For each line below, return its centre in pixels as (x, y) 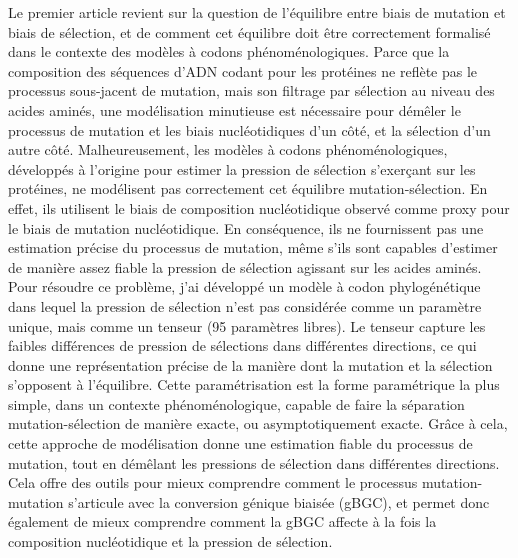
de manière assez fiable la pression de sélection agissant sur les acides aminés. (245, 266)
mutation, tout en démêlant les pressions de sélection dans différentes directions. (254, 462)
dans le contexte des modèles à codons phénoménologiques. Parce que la (229, 51)
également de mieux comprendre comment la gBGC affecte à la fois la (222, 521)
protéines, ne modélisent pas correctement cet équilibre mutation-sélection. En (248, 188)
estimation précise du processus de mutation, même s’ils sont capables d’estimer (253, 247)
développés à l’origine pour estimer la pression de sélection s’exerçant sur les (242, 168)
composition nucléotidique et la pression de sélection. (170, 541)
